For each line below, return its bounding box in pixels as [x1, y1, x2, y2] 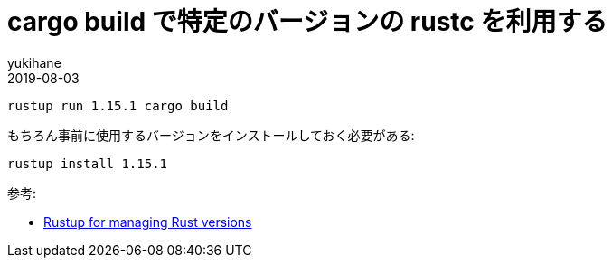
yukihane [7, 54, 61, 71]
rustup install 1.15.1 [7, 156, 168, 171]
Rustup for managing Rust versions [43, 213, 252, 230]
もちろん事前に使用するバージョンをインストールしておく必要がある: [7, 127, 415, 143]
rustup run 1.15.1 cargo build [7, 98, 229, 113]
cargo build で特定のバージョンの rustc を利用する [7, 6, 607, 37]
